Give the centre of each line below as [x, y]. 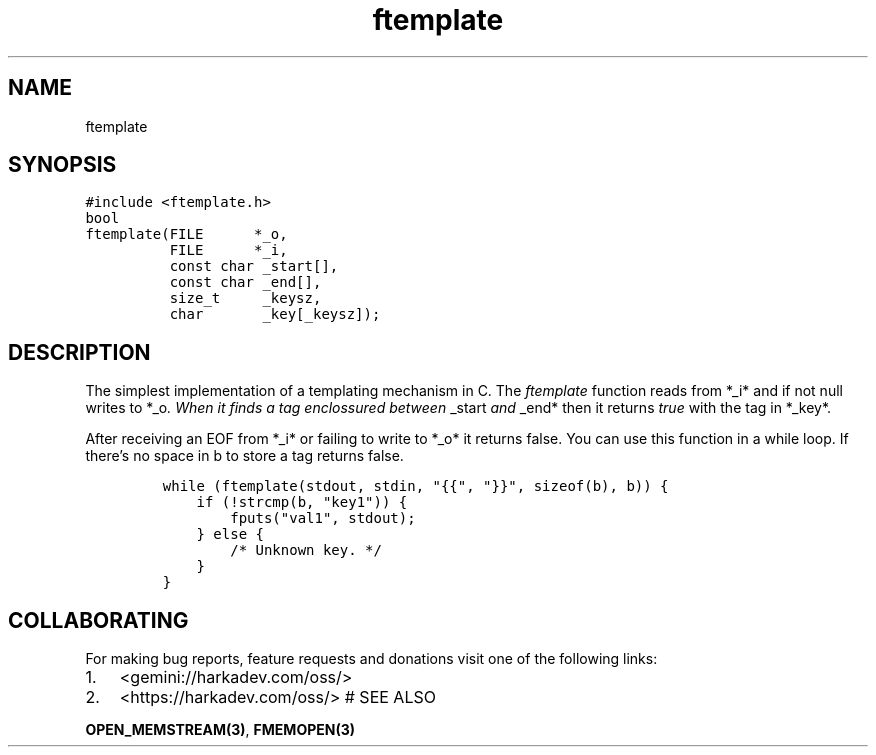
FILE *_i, [228, 250]
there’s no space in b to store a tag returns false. [244, 456]
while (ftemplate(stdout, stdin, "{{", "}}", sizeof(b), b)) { [415, 486]
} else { [230, 534]
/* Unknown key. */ [306, 550]
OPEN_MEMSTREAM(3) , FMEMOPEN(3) [220, 730]
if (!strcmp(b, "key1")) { [302, 502]
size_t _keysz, [245, 298]
